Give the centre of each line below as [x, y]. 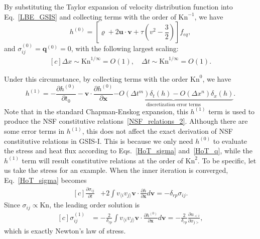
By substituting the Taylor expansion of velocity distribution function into [118, 7]
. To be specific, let [227, 160]
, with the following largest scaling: [125, 48]
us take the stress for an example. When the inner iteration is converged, [116, 170]
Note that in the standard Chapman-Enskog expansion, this [96, 111]
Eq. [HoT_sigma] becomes [45, 180]
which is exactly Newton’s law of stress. [65, 231]
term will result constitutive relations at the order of [102, 160]
